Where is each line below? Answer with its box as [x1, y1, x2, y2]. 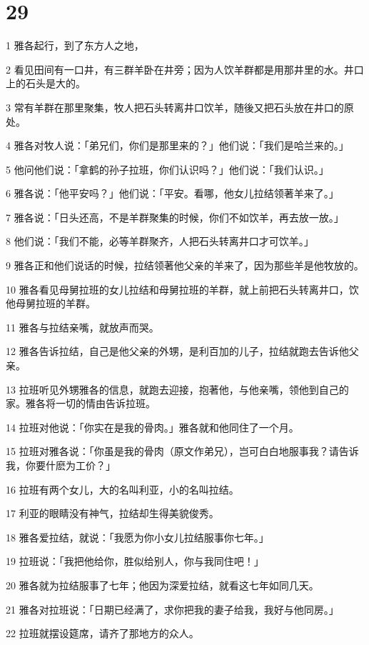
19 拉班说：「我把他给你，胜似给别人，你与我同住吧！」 [6, 554, 264, 569]
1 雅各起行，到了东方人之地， [6, 38, 144, 53]
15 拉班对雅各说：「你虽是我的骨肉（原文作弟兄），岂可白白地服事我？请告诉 [6, 444, 359, 459]
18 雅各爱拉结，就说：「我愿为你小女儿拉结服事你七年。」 [6, 529, 269, 544]
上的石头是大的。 [6, 76, 86, 91]
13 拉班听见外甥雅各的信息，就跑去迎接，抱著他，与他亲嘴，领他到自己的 [6, 381, 349, 396]
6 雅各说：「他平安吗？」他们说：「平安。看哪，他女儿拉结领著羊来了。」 [6, 186, 339, 201]
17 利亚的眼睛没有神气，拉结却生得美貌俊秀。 [6, 506, 219, 521]
